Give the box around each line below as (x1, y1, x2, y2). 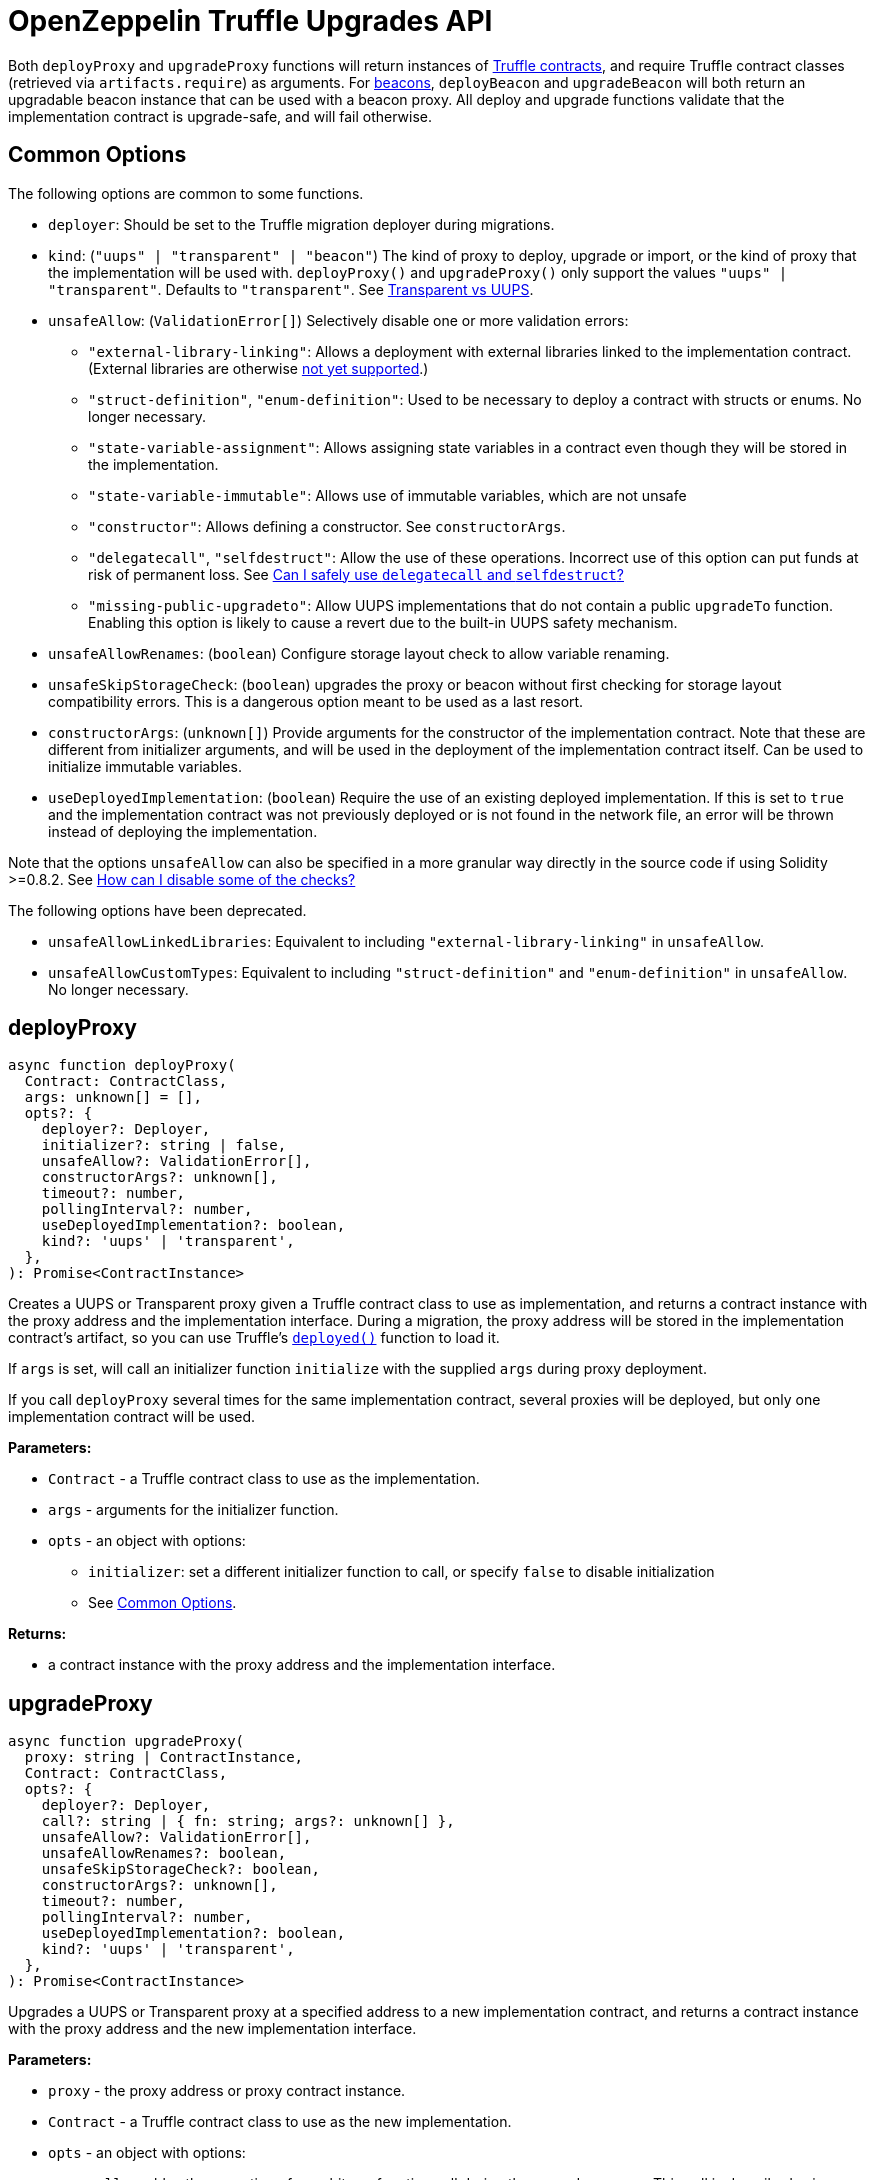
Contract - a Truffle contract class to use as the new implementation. (48, 2113, 512, 2131)
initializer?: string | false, (41, 1137, 287, 1154)
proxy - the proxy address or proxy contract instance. (48, 2082, 406, 2100)
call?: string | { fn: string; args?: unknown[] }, (41, 1813, 455, 1830)
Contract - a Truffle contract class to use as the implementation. (48, 1470, 480, 1488)
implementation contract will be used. (8, 1408, 256, 1426)
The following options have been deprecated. (8, 901, 307, 919)
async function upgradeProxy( (8, 1733, 245, 1750)
